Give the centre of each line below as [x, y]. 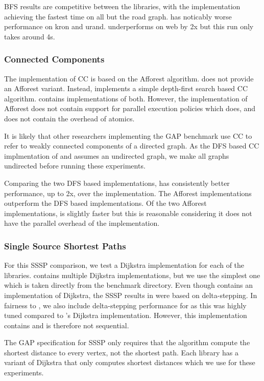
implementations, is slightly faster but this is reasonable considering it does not [128, 213]
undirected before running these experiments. [75, 166]
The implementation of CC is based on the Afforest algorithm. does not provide [129, 78]
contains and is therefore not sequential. [67, 325]
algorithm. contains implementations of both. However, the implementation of [126, 98]
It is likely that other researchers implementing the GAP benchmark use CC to [128, 135]
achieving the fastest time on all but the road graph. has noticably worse [118, 16]
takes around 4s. [30, 36]
